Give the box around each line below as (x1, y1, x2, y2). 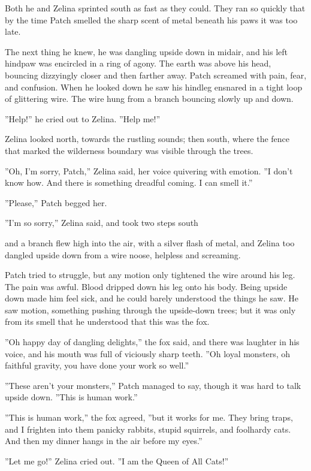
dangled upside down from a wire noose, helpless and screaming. (5, 248, 241, 261)
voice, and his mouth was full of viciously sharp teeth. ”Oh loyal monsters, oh (5, 347, 291, 360)
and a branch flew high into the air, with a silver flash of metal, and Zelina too (5, 236, 295, 249)
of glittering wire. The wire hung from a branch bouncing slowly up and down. (5, 92, 294, 105)
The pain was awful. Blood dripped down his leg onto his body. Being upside (5, 280, 288, 292)
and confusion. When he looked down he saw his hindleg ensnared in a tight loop (5, 80, 303, 93)
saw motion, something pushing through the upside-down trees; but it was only (5, 303, 296, 316)
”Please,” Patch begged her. (5, 196, 107, 209)
